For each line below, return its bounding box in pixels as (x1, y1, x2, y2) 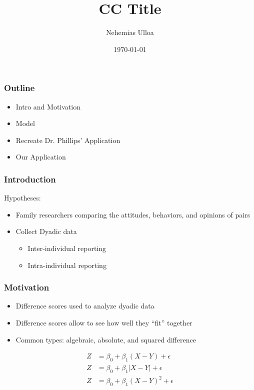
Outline (4, 81, 35, 94)
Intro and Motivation (15, 101, 80, 111)
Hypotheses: (4, 192, 41, 203)
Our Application (15, 151, 66, 162)
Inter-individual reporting (27, 242, 106, 253)
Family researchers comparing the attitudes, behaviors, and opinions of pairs (15, 209, 250, 219)
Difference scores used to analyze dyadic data (15, 300, 154, 311)
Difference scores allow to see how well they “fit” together (15, 317, 192, 327)
